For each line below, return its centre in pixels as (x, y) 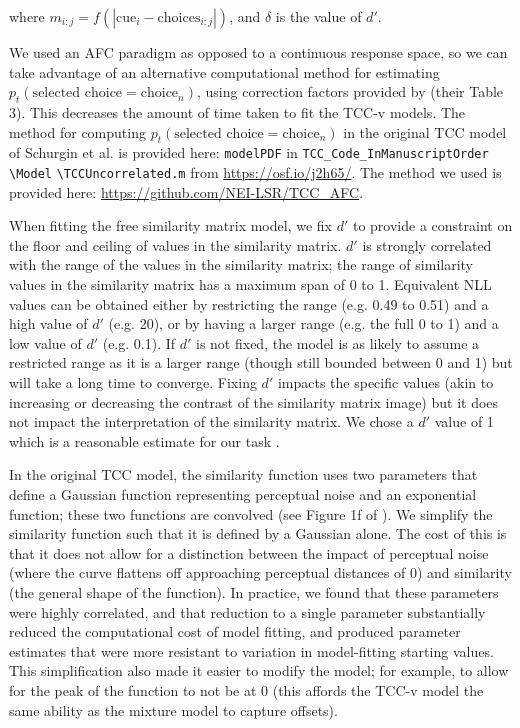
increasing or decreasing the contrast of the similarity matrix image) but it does (254, 401)
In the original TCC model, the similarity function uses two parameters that (243, 474)
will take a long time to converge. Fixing (133, 382)
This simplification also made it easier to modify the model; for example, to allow (259, 670)
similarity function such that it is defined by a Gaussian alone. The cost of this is (258, 533)
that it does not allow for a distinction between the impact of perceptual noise (249, 552)
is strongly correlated (427, 244)
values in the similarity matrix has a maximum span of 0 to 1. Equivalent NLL (250, 284)
